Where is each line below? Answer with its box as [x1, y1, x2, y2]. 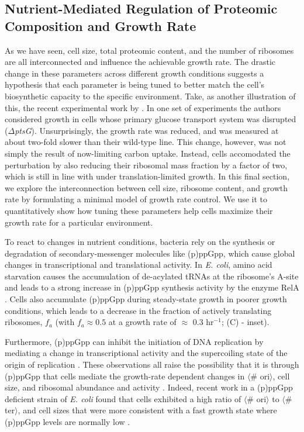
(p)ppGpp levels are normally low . [5, 416, 130, 427]
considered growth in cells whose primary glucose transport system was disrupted [5, 113, 296, 125]
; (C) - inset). [221, 316, 270, 328]
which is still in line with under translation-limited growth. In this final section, [5, 170, 290, 182]
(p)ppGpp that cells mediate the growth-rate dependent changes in [5, 369, 245, 382]
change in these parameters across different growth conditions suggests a [5, 67, 264, 79]
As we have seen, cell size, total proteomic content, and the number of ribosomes [5, 44, 294, 56]
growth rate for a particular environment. [5, 216, 153, 228]
